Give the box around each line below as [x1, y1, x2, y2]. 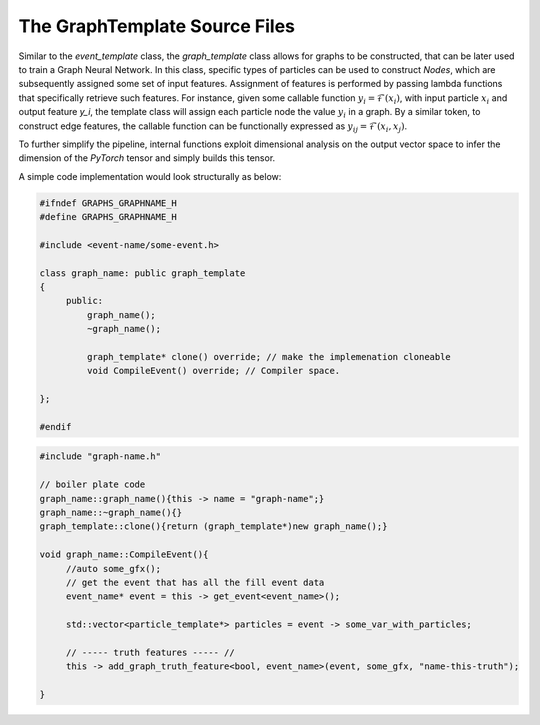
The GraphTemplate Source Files [18, 15, 295, 37]
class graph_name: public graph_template [39, 267, 246, 279]
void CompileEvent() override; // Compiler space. [86, 365, 341, 377]
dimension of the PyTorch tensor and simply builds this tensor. [18, 152, 276, 164]
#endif [39, 421, 72, 432]
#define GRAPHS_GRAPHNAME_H [39, 211, 177, 223]
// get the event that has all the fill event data [65, 577, 325, 588]
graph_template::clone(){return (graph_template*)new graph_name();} [39, 521, 388, 532]
